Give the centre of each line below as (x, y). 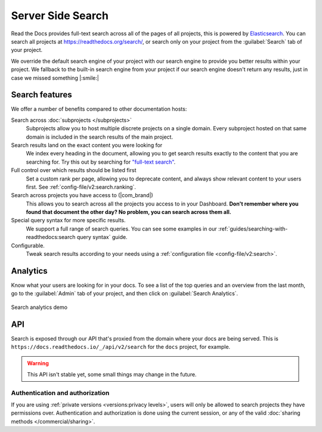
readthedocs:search (51, 237)
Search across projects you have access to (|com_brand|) (82, 195)
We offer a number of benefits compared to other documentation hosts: (99, 109)
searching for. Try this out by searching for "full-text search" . (101, 162)
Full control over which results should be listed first (74, 170)
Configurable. (28, 246)
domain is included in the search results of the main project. (99, 137)
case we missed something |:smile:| (55, 78)
